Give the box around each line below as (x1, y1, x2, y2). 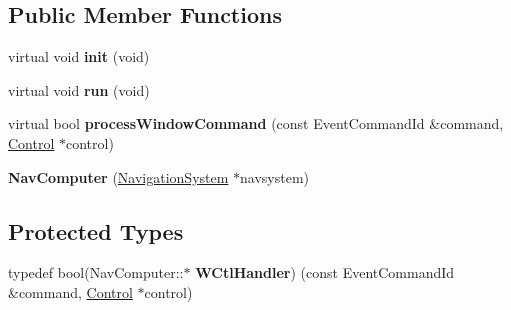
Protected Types (8, 215, 184, 246)
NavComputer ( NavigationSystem (8, 166, 229, 187)
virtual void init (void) (8, 46, 150, 67)
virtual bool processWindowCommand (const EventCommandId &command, (8, 113, 504, 134)
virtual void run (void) (8, 79, 150, 100)
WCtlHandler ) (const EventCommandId (195, 262, 455, 283)
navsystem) (240, 166, 310, 187)
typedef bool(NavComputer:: (8, 262, 184, 283)
